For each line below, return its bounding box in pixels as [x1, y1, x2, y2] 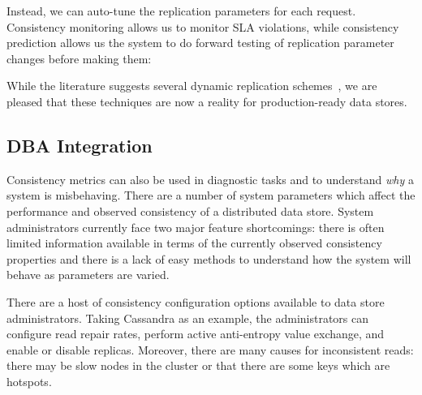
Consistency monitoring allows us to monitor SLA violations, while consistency [6, 18, 399, 35]
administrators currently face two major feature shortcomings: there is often [6, 218, 385, 235]
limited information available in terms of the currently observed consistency [6, 234, 382, 251]
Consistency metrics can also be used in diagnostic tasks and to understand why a [6, 170, 414, 187]
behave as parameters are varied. [6, 266, 170, 283]
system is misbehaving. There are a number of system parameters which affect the [6, 187, 416, 204]
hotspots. [6, 372, 52, 389]
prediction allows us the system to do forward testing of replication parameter [6, 34, 394, 51]
